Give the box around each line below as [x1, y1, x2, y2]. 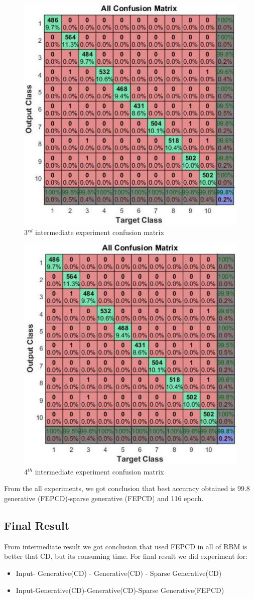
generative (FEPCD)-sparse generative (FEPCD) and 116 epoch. [4, 493, 204, 504]
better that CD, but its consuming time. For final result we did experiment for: [4, 551, 248, 561]
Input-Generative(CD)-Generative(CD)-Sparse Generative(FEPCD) [16, 584, 224, 595]
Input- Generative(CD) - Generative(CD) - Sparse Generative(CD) [16, 568, 222, 578]
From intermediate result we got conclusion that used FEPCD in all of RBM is [4, 541, 247, 551]
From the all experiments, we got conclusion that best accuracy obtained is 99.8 [4, 483, 250, 494]
